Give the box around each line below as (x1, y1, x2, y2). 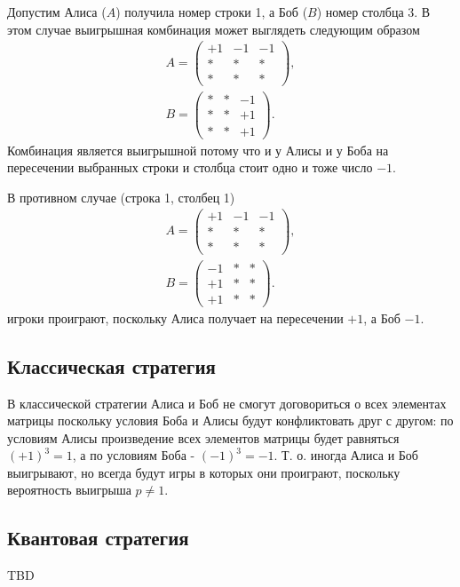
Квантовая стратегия (7, 524, 189, 551)
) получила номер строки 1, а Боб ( (115, 3, 308, 20)
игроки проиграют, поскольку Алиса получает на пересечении (7, 308, 344, 327)
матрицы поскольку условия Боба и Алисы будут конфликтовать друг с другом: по (7, 411, 454, 430)
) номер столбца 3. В (316, 3, 431, 20)
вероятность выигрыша (7, 480, 131, 499)
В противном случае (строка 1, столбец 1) (7, 187, 235, 206)
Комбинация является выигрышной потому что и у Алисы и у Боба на (7, 140, 389, 159)
